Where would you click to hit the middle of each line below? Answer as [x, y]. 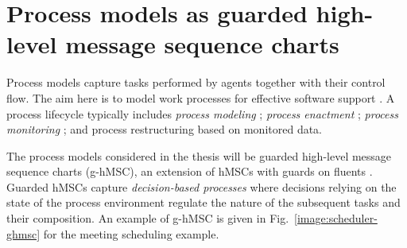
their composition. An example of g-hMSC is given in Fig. [148, 218]
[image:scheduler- [336, 218]
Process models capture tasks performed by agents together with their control [196, 82]
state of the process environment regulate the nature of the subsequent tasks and [203, 202]
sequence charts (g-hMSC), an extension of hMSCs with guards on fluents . [190, 171]
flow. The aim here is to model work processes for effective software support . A [201, 97]
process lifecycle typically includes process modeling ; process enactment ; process [202, 113]
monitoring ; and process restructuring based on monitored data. [165, 129]
